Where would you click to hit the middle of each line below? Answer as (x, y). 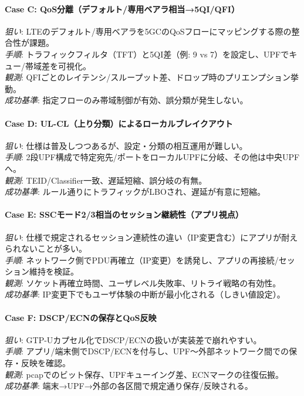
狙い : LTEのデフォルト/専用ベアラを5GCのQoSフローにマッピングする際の (148, 31)
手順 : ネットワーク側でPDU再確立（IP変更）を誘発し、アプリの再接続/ (142, 260)
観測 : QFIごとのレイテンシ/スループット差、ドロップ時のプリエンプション (148, 77)
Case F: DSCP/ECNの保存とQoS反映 (81, 317)
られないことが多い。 (46, 248)
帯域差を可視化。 (58, 65)
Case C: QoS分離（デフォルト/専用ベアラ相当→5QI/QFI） (122, 9)
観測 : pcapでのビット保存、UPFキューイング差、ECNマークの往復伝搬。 (144, 374)
